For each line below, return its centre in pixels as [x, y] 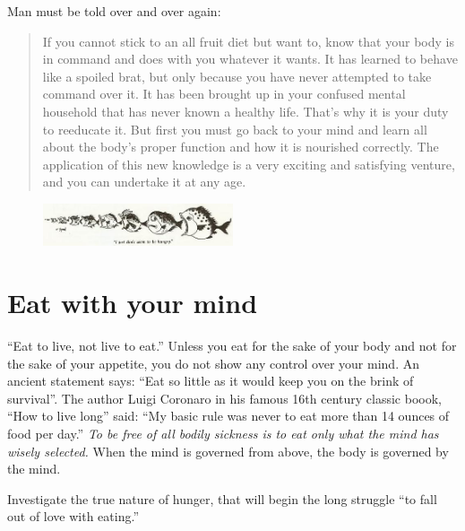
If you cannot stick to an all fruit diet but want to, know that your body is [248, 41]
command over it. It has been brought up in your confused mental [224, 94]
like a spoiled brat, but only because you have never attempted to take [237, 76]
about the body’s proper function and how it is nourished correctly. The [241, 147]
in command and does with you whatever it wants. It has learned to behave [250, 59]
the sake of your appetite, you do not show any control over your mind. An [213, 363]
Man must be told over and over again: [114, 11]
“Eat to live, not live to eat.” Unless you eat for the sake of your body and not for [232, 346]
